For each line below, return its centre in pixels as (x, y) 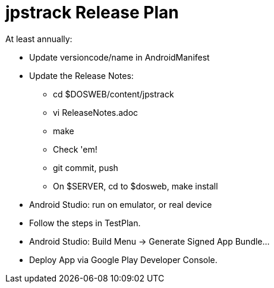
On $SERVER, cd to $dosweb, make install (136, 186)
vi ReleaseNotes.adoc (96, 112)
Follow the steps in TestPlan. (85, 223)
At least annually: (39, 39)
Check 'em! (75, 149)
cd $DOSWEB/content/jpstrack (114, 94)
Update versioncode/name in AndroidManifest (119, 57)
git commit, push (86, 167)
